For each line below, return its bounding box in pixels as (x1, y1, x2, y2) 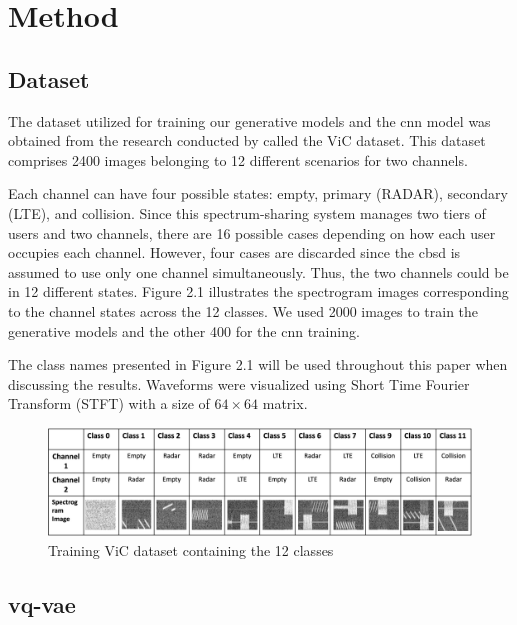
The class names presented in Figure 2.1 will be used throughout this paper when (8, 354, 508, 375)
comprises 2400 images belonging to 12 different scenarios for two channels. (8, 149, 468, 170)
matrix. (262, 393, 308, 414)
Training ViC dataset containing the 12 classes (48, 539, 334, 560)
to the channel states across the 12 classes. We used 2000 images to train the (8, 300, 479, 321)
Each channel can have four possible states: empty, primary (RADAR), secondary (8, 183, 508, 204)
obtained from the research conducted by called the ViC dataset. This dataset (8, 130, 486, 151)
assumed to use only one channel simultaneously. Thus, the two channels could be (8, 261, 509, 282)
